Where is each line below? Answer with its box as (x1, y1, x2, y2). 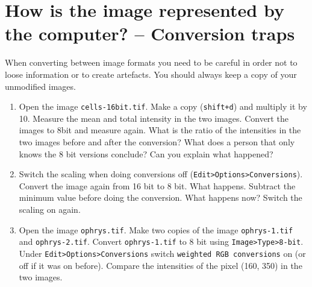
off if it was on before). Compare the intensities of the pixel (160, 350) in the (19, 259, 302, 271)
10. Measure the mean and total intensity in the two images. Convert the (19, 112, 289, 124)
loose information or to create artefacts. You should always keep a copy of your (5, 68, 297, 80)
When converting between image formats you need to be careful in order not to (5, 56, 298, 69)
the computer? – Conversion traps (5, 21, 295, 46)
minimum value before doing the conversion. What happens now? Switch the (19, 191, 302, 204)
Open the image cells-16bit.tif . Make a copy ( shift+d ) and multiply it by (19, 100, 307, 113)
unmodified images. (5, 80, 76, 92)
